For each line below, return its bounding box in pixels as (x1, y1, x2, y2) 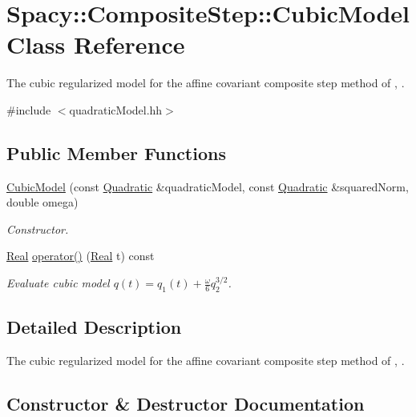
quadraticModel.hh (69, 101, 163, 118)
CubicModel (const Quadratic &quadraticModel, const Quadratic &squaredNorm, (6, 178, 409, 194)
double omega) (6, 194, 79, 211)
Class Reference (6, 28, 185, 61)
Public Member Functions (6, 140, 226, 165)
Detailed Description (6, 315, 182, 339)
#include (6, 101, 51, 118)
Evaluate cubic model (6, 275, 110, 291)
